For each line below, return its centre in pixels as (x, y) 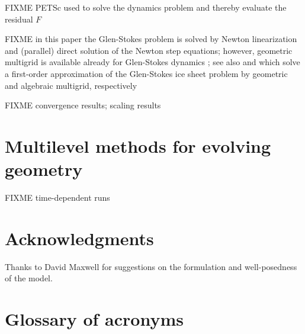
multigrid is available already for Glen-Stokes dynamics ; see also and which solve (152, 62)
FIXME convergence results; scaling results (83, 105)
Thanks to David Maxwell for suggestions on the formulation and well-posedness (151, 266)
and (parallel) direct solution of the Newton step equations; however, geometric (149, 50)
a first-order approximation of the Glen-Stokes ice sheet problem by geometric (146, 73)
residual (19, 19)
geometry (44, 169)
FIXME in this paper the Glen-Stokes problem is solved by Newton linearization (151, 39)
